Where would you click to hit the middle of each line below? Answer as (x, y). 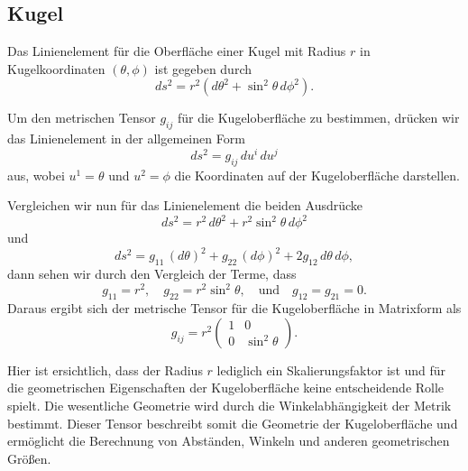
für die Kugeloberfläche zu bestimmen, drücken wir (318, 118)
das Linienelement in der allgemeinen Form (126, 139)
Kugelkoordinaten (56, 68)
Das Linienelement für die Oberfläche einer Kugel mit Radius (177, 51)
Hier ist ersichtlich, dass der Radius (105, 369)
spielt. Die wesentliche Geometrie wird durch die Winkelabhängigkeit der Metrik (229, 405)
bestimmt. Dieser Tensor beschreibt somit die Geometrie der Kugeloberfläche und (233, 423)
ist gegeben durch (203, 68)
